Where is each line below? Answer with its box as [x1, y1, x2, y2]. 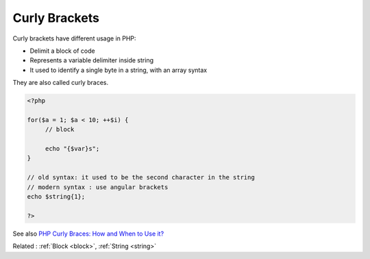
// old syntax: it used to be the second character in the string [27, 173, 255, 182]
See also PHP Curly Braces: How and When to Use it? [12, 230, 164, 238]
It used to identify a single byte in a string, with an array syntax [29, 66, 208, 74]
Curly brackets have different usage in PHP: [12, 34, 136, 42]
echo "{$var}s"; [45, 145, 100, 153]
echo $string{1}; [27, 193, 86, 200]
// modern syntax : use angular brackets [27, 183, 169, 191]
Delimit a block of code [29, 47, 95, 55]
